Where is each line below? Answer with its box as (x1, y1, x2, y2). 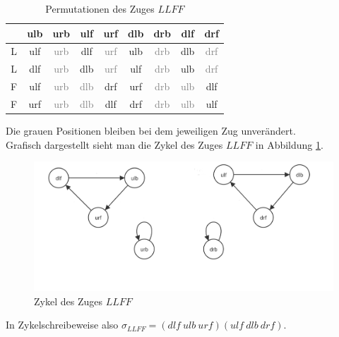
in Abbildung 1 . (255, 137, 323, 152)
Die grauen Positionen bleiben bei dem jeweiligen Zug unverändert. (6, 123, 296, 138)
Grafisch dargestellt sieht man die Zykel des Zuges (6, 137, 223, 152)
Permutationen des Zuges (45, 1, 155, 16)
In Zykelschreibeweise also (6, 317, 119, 332)
